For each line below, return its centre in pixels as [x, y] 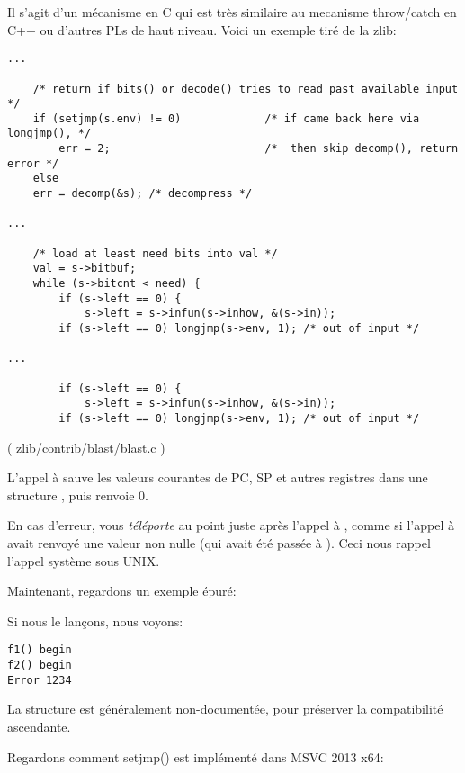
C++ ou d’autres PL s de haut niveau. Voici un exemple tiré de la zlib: [202, 29]
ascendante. [39, 726]
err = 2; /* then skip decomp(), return [259, 149]
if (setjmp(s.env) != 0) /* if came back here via [226, 118]
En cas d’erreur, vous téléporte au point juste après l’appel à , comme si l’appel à [231, 525]
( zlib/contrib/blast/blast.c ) [86, 447]
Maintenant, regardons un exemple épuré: [122, 591]
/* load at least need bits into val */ [155, 253]
